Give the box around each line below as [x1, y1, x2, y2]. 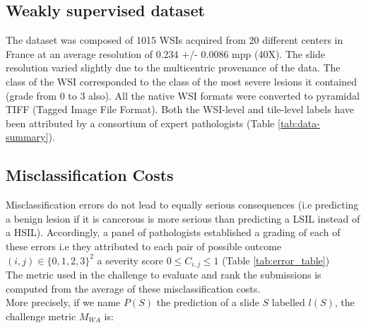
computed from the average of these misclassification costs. [6, 281, 261, 295]
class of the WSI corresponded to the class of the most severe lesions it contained [6, 74, 357, 88]
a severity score [97, 252, 164, 267]
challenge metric [6, 308, 76, 323]
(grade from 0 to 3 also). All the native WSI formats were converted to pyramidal [6, 88, 360, 102]
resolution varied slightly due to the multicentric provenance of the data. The [6, 60, 341, 75]
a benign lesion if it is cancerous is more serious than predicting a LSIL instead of [6, 211, 360, 225]
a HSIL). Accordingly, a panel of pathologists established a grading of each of [6, 225, 341, 240]
